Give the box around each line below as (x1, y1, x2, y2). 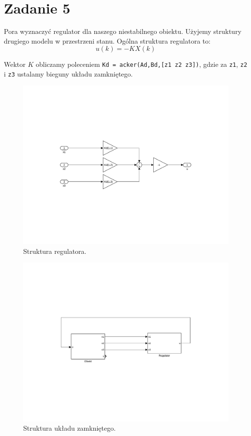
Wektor (4, 59, 26, 69)
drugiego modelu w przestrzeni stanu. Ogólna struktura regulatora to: (4, 35, 211, 46)
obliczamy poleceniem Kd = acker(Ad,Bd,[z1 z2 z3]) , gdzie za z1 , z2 (35, 59, 248, 69)
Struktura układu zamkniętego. (23, 423, 116, 433)
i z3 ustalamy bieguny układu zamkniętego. (4, 68, 133, 78)
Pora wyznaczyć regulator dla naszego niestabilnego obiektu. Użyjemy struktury (4, 26, 242, 36)
